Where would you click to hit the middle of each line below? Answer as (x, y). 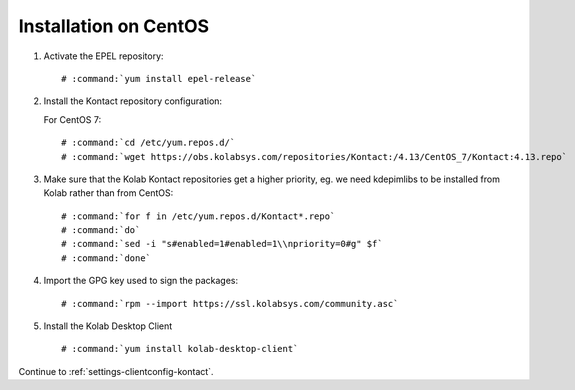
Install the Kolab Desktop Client (108, 326)
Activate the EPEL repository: (103, 56)
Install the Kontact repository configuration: (133, 101)
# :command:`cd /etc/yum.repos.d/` (148, 143)
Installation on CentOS (114, 26)
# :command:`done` (106, 258)
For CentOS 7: (72, 119)
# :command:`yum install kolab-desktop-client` (180, 349)
